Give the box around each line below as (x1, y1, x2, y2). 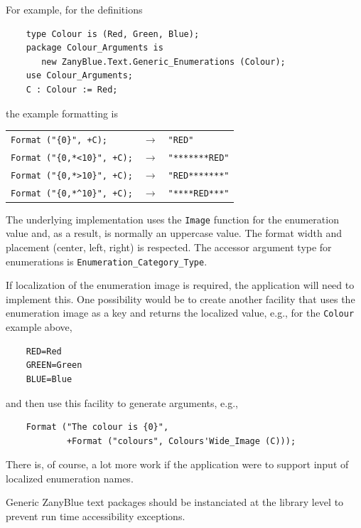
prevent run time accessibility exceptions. (6, 509, 185, 524)
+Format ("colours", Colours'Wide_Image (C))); (66, 435, 296, 446)
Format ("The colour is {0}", (26, 422, 169, 433)
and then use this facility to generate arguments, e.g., (6, 395, 238, 410)
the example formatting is (6, 105, 119, 120)
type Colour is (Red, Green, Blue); (26, 28, 200, 39)
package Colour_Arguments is (26, 43, 163, 53)
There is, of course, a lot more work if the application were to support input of (6, 457, 349, 472)
